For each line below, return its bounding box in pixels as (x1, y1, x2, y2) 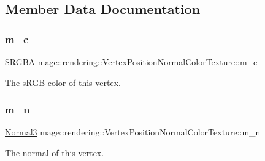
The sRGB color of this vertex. (5, 76, 121, 88)
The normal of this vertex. (5, 146, 104, 159)
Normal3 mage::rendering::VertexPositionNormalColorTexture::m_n (5, 126, 261, 138)
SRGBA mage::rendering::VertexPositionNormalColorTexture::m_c (5, 55, 258, 68)
